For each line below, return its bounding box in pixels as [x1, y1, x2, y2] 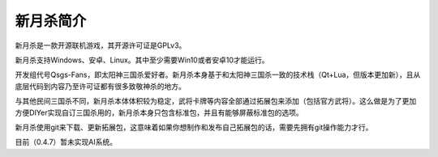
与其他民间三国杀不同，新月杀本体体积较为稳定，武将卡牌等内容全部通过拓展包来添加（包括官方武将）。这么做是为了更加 [15, 96, 417, 106]
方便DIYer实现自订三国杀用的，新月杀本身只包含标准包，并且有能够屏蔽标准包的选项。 [15, 108, 303, 117]
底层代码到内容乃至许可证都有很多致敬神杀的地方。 [15, 81, 186, 91]
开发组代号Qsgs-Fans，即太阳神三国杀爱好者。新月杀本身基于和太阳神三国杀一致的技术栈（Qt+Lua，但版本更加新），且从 [15, 70, 421, 80]
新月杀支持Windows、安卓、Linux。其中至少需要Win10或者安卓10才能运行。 [15, 55, 269, 65]
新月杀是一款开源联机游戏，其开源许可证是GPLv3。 [15, 40, 187, 50]
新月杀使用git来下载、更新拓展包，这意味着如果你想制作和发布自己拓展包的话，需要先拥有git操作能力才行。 [15, 122, 373, 132]
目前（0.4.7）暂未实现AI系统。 [15, 138, 118, 147]
